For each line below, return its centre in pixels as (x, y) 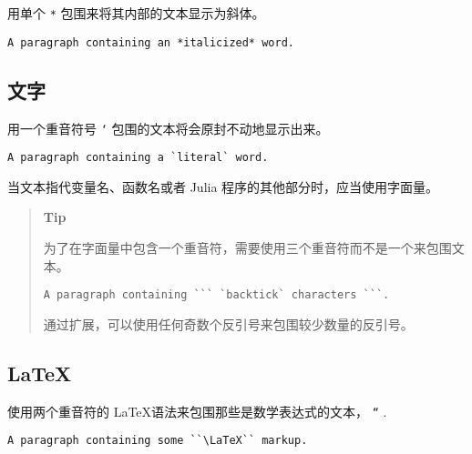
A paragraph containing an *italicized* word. (151, 42)
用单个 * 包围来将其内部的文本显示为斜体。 (136, 13)
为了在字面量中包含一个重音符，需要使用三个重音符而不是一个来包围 (247, 248)
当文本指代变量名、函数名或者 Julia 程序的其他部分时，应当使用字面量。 (223, 186)
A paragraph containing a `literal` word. (138, 158)
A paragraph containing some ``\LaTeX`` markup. (158, 441)
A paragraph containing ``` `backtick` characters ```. (216, 295)
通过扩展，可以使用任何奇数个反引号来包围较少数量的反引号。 (228, 323)
